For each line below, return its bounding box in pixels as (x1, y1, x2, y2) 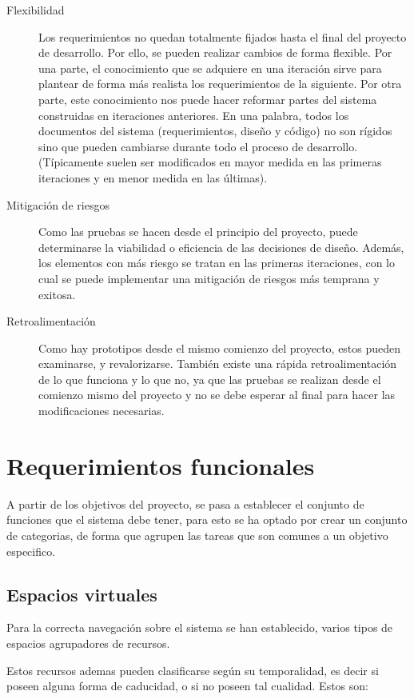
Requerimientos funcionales (6, 449, 315, 481)
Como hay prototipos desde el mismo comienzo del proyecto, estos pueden (38, 339, 401, 356)
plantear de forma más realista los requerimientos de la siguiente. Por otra (38, 75, 402, 92)
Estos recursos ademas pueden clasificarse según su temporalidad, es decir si (6, 661, 379, 678)
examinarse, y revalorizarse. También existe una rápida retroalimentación (38, 355, 397, 372)
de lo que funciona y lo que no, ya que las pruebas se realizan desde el (38, 370, 381, 387)
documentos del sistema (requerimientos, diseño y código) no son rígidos (38, 122, 392, 139)
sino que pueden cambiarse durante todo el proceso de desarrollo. (38, 138, 358, 154)
